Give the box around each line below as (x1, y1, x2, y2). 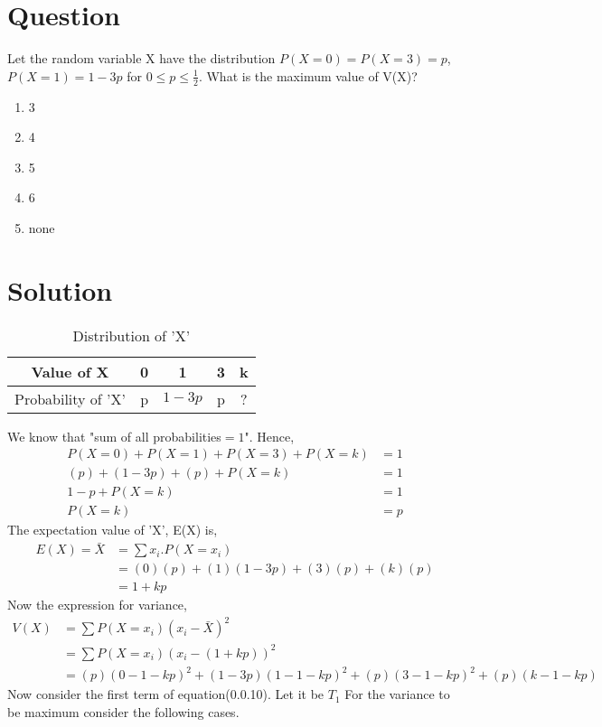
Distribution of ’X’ (72, 324, 191, 346)
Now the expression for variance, (7, 595, 187, 614)
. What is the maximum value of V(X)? (198, 66, 418, 85)
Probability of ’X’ (14, 387, 126, 409)
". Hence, (244, 426, 295, 445)
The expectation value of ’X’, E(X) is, (7, 520, 218, 539)
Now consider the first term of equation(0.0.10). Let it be (7, 685, 325, 704)
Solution (7, 271, 113, 308)
